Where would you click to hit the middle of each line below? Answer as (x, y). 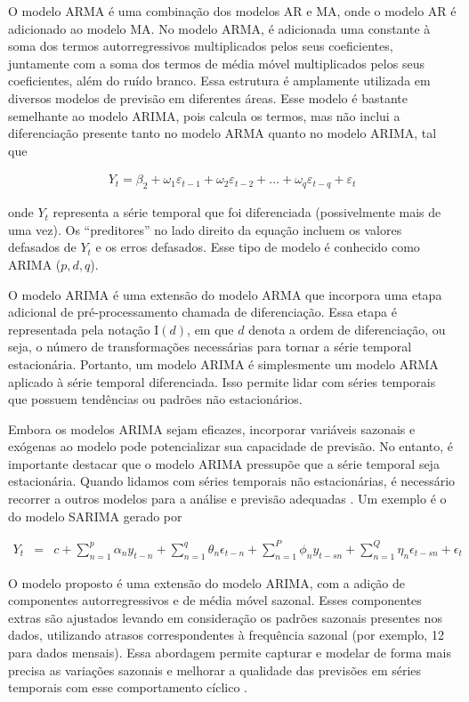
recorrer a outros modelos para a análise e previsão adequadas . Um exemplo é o (227, 499)
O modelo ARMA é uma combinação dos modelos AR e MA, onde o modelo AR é (232, 11)
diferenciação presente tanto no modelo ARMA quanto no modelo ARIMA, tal (222, 133)
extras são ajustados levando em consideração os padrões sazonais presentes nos (225, 617)
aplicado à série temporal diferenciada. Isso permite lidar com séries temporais (222, 381)
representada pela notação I (84, 329)
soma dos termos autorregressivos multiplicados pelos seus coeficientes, (201, 46)
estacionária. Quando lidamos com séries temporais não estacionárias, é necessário (232, 481)
